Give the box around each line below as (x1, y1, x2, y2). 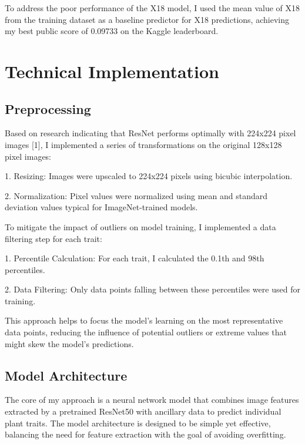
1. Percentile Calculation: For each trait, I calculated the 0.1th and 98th (5, 252, 264, 264)
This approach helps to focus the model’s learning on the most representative (5, 314, 283, 327)
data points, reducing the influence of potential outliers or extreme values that (5, 326, 287, 338)
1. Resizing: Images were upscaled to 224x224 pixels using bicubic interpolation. (5, 170, 293, 182)
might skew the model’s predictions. (5, 337, 134, 349)
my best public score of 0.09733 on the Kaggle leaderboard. (5, 25, 219, 37)
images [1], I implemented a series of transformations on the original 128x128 (5, 138, 282, 150)
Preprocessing (5, 99, 91, 117)
